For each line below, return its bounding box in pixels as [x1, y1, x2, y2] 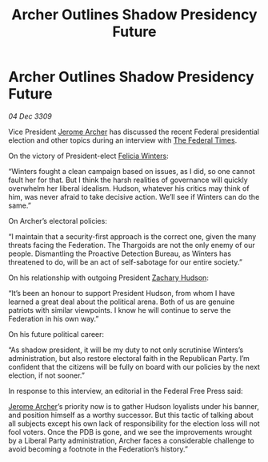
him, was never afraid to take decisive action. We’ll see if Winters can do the [8, 192, 260, 201]
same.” [8, 201, 32, 210]
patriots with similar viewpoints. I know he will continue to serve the [8, 305, 231, 314]
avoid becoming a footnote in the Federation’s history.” [8, 444, 188, 454]
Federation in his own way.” [8, 314, 99, 323]
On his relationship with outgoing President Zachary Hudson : [8, 273, 210, 282]
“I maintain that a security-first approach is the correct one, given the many [8, 231, 257, 241]
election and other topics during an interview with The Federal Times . [8, 135, 238, 145]
